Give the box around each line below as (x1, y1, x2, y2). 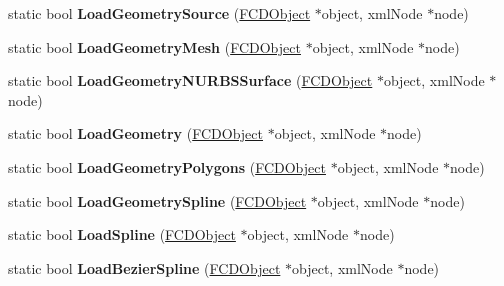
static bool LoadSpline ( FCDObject (8, 224, 236, 245)
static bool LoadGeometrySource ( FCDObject (8, 3, 311, 23)
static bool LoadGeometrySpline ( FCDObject (8, 190, 307, 211)
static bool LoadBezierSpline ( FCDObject (8, 257, 281, 278)
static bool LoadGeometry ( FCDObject (8, 123, 263, 144)
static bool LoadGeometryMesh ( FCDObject (8, 36, 301, 57)
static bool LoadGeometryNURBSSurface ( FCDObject (8, 70, 373, 91)
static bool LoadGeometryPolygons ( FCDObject (8, 156, 326, 177)
